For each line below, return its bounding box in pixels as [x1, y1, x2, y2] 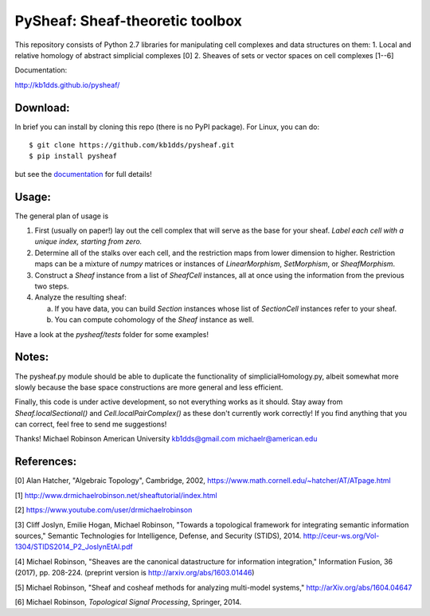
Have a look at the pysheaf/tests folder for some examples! [14, 329, 209, 339]
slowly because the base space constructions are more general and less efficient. [14, 383, 283, 392]
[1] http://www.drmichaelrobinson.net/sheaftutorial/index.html [14, 490, 218, 500]
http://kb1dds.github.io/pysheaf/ [14, 80, 120, 89]
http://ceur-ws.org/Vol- [303, 531, 380, 540]
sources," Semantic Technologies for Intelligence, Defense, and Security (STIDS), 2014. [14, 531, 302, 540]
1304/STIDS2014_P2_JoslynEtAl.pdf [14, 542, 133, 551]
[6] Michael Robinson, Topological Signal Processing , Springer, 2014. [14, 597, 242, 606]
